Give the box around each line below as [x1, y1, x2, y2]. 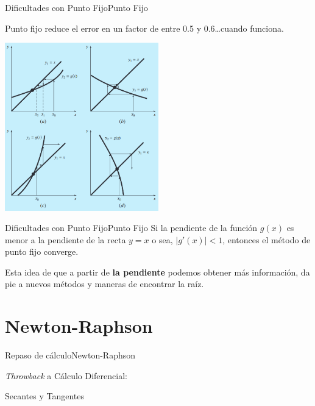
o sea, [152, 233, 173, 246]
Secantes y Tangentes [5, 390, 85, 402]
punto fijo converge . [5, 245, 79, 258]
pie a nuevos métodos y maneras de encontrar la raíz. [5, 277, 204, 290]
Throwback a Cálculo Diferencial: [5, 369, 127, 382]
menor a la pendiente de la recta [5, 233, 126, 246]
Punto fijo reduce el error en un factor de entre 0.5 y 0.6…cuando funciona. [5, 21, 284, 34]
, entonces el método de [222, 233, 311, 246]
